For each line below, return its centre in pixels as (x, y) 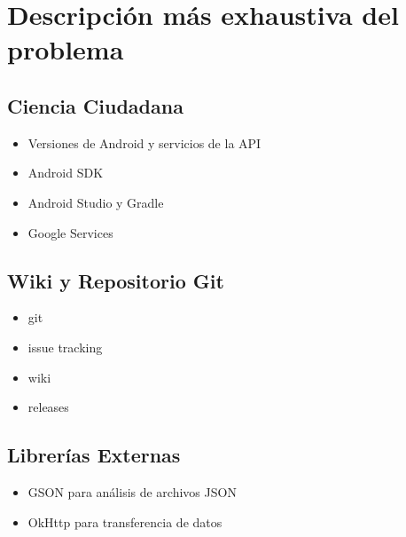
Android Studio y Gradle (96, 202)
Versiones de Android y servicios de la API (144, 142)
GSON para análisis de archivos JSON (132, 491)
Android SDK (66, 173)
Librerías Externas (94, 455)
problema (66, 49)
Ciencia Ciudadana (95, 105)
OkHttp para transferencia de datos (125, 521)
